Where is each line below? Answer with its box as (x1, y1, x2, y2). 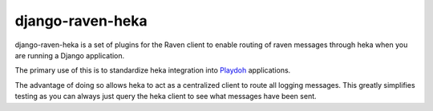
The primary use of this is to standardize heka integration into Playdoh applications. (14, 65, 291, 75)
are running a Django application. (14, 50, 125, 60)
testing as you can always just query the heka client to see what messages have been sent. (14, 92, 317, 101)
